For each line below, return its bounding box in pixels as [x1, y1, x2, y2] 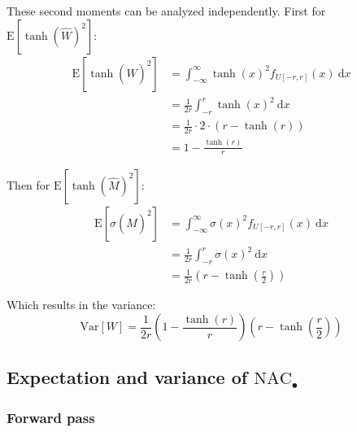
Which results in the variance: [7, 296, 156, 313]
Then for [7, 176, 50, 193]
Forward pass [7, 407, 95, 427]
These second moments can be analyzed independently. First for [7, 2, 326, 19]
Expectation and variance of [7, 364, 248, 390]
